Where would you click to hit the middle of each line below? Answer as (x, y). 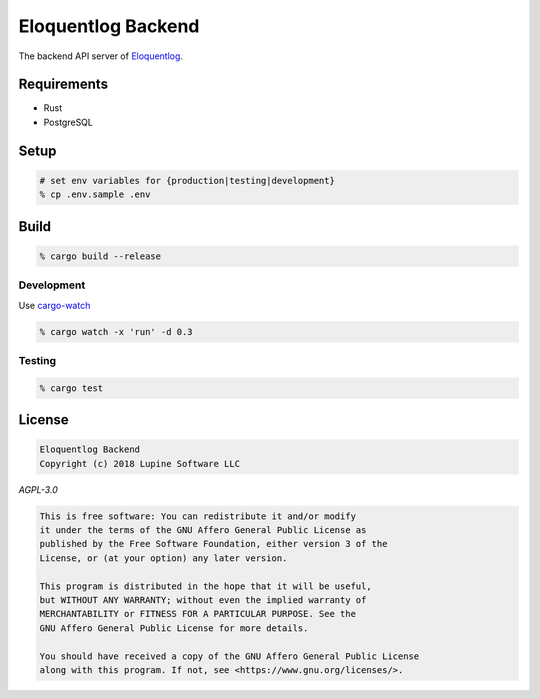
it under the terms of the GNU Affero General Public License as (203, 530)
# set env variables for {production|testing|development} (187, 180)
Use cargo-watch (54, 305)
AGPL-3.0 (38, 489)
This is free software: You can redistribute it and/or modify (198, 516)
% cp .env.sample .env (95, 194)
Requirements (63, 84)
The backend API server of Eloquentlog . (101, 56)
